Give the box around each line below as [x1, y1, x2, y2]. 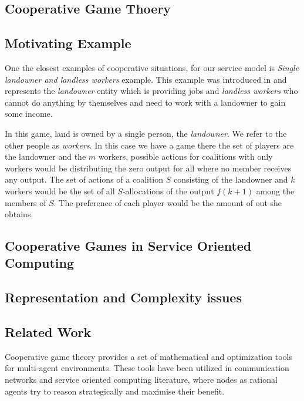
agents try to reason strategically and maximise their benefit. [5, 385, 225, 397]
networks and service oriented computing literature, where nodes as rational [5, 373, 278, 386]
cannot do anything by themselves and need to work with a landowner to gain [5, 96, 286, 108]
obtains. [5, 208, 33, 220]
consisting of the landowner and [173, 173, 288, 186]
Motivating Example [5, 34, 131, 52]
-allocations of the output [122, 184, 214, 197]
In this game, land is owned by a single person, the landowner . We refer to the [5, 127, 287, 139]
